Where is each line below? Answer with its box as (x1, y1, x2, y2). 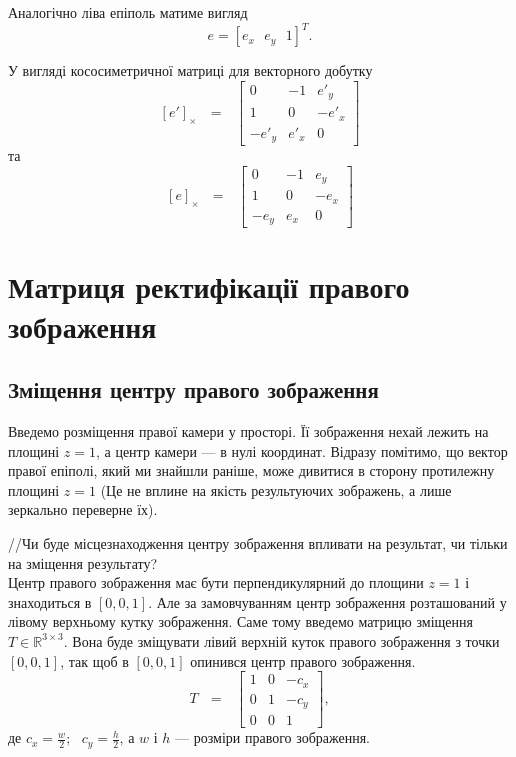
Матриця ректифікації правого (8, 266, 410, 307)
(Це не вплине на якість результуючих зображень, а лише (100, 479, 452, 500)
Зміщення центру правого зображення (8, 374, 379, 405)
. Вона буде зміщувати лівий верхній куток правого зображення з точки (63, 630, 500, 651)
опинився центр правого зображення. (190, 650, 416, 671)
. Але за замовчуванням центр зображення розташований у (148, 591, 507, 612)
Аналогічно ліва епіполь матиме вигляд (8, 2, 248, 22)
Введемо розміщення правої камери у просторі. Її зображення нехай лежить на (8, 420, 489, 441)
